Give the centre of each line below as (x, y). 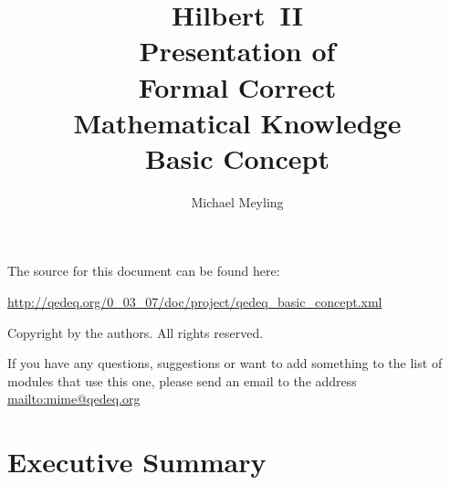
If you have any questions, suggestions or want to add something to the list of (225, 363)
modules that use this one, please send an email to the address (182, 380)
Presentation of (237, 51)
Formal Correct (237, 86)
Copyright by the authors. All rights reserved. (136, 332)
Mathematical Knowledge (237, 122)
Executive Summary (137, 462)
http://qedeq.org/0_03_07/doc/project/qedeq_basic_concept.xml (195, 302)
